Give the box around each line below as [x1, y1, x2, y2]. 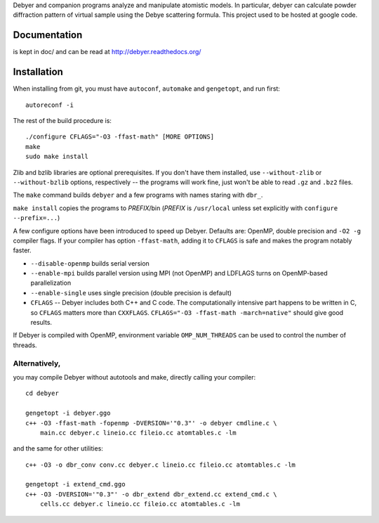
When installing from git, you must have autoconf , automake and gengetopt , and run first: [13, 84, 281, 93]
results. [30, 318, 53, 327]
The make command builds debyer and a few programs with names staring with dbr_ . [13, 191, 263, 200]
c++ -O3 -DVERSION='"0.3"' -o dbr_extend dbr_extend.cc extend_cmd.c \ [25, 490, 277, 498]
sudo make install [25, 153, 89, 161]
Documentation [13, 29, 83, 41]
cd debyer [25, 389, 59, 397]
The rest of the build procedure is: [13, 116, 112, 124]
